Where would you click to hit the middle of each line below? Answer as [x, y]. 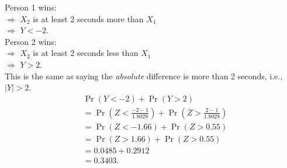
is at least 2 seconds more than [88, 18]
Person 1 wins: [31, 7]
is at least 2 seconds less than [86, 53]
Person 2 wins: [31, 41]
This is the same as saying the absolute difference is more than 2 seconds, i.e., [144, 76]
